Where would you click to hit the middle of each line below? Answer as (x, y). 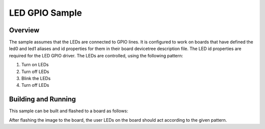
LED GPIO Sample (45, 13)
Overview (24, 30)
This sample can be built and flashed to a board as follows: (69, 111)
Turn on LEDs (35, 65)
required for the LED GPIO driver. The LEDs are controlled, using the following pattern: (96, 55)
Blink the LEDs (36, 78)
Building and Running (42, 99)
